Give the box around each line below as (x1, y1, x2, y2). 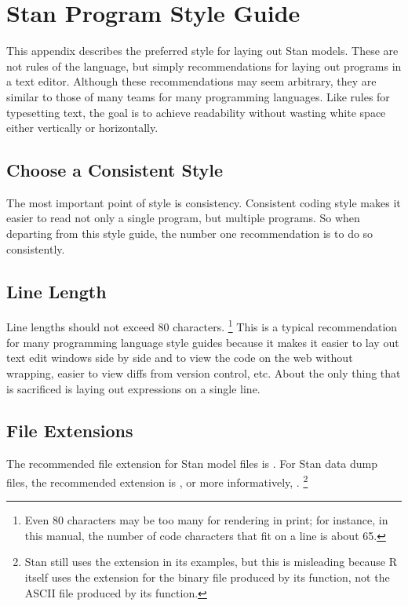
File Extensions (6, 418, 133, 443)
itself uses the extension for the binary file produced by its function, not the (24, 568, 390, 585)
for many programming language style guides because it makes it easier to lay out (6, 334, 399, 350)
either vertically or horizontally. (6, 119, 158, 136)
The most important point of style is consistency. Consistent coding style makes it (6, 194, 401, 210)
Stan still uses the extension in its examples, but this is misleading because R (24, 553, 398, 570)
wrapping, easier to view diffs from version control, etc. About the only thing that (6, 364, 401, 381)
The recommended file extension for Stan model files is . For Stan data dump (6, 455, 378, 472)
